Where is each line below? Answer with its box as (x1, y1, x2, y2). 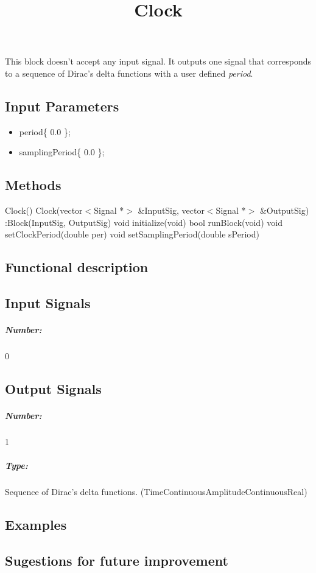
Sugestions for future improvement (5, 550, 228, 569)
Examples (5, 515, 67, 534)
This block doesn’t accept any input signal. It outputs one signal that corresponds (5, 55, 312, 68)
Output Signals (5, 379, 102, 398)
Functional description (5, 258, 149, 276)
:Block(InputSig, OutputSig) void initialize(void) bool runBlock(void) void (5, 216, 283, 228)
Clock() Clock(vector (5, 204, 83, 217)
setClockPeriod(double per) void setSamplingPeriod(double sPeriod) (5, 228, 259, 241)
